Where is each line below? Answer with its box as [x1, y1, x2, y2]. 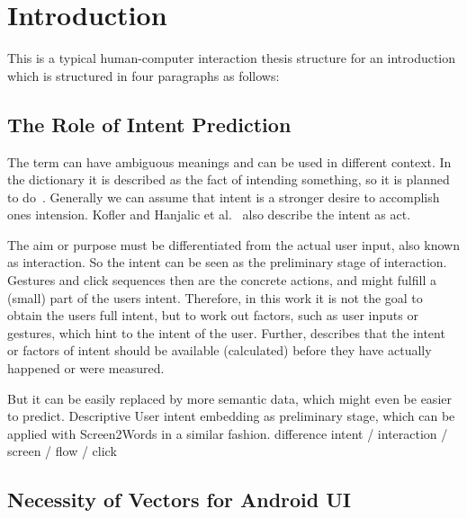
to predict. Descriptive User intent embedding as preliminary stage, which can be [7, 406, 455, 425]
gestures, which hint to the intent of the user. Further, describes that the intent [7, 323, 445, 342]
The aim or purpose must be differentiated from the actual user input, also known [7, 235, 460, 254]
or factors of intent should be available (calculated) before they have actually [7, 341, 432, 360]
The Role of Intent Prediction [7, 110, 292, 138]
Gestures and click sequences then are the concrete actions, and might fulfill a [7, 271, 436, 290]
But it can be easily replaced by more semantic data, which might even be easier [7, 388, 452, 407]
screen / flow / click [7, 442, 117, 460]
